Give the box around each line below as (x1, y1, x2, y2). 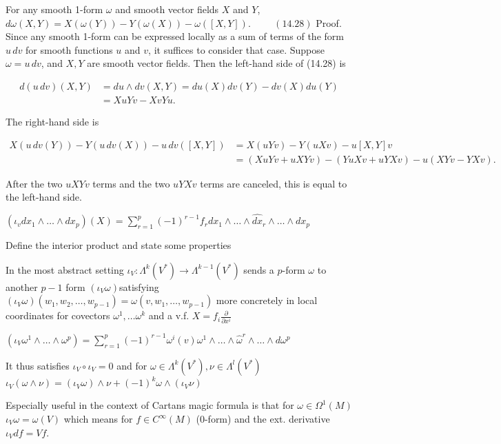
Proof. (316, 15, 342, 30)
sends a (243, 262, 274, 276)
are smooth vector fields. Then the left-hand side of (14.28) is (87, 56, 346, 70)
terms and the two (92, 176, 170, 190)
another (6, 279, 38, 294)
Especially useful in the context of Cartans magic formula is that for (6, 398, 294, 412)
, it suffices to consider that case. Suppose (148, 42, 325, 57)
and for (116, 358, 147, 372)
